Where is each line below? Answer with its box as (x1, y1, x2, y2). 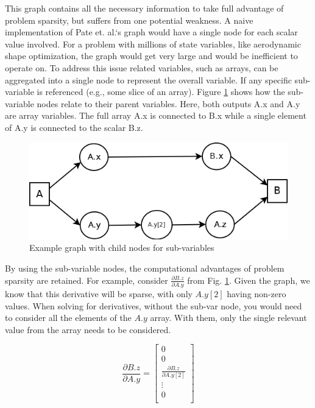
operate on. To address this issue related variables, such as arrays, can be (5, 61, 278, 74)
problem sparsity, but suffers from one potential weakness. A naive (5, 13, 253, 26)
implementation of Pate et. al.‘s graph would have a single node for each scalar (5, 26, 298, 38)
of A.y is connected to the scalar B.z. (5, 121, 143, 133)
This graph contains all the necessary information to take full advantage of (5, 2, 284, 14)
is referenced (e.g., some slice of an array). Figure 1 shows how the (37, 85, 285, 98)
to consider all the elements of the (5, 311, 132, 324)
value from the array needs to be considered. (5, 323, 171, 336)
